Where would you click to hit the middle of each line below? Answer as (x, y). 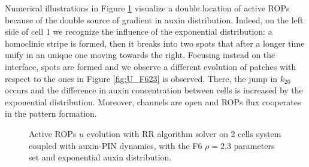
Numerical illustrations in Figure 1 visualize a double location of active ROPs (147, 8)
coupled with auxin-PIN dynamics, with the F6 (116, 145)
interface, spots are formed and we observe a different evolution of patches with (151, 66)
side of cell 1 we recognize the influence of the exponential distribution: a (139, 31)
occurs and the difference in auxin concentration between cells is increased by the (154, 90)
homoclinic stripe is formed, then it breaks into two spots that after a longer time (155, 43)
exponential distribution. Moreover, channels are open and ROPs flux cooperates (153, 101)
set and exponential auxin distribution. (100, 157)
